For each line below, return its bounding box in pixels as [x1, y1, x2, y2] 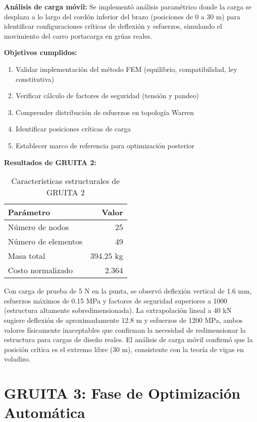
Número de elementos [8, 236, 83, 247]
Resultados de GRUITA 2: [4, 157, 97, 167]
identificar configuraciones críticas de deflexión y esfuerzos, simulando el [4, 21, 222, 31]
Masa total [8, 250, 46, 262]
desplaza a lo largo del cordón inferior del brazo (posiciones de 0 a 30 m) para [4, 11, 241, 21]
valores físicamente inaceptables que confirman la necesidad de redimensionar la [4, 324, 246, 335]
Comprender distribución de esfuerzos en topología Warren [15, 107, 194, 117]
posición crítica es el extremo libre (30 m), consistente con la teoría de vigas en [4, 344, 244, 354]
